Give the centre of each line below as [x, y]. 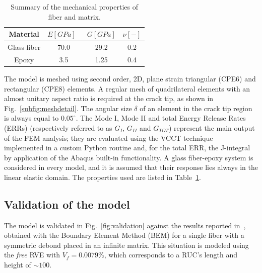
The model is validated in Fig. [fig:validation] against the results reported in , [125, 225]
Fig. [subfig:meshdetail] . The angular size [68, 108]
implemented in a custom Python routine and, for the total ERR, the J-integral [127, 148]
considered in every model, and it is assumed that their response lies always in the [131, 167]
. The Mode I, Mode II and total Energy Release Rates [161, 118]
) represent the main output [212, 127]
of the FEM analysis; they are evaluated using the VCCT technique [109, 138]
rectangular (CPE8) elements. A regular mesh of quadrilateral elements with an [127, 88]
